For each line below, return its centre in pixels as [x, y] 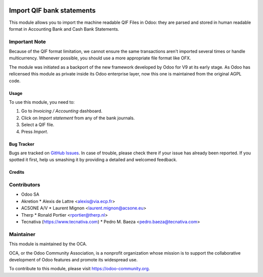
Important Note [28, 41]
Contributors [25, 185]
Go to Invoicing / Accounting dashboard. [62, 111]
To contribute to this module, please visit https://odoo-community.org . [80, 269]
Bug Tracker [22, 144]
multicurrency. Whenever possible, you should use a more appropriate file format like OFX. [100, 58]
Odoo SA [30, 194]
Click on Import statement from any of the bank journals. [78, 118]
